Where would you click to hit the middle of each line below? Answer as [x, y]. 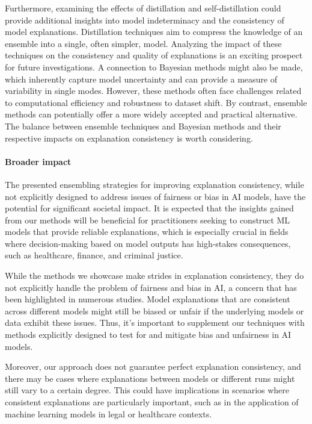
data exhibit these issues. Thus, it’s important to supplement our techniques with [155, 323]
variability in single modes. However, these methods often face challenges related [153, 91]
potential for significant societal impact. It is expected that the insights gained [149, 208]
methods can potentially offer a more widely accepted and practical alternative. [151, 114]
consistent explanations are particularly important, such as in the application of [152, 402]
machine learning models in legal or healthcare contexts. [109, 413]
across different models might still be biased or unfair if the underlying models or [154, 310]
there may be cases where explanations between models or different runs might [150, 378]
